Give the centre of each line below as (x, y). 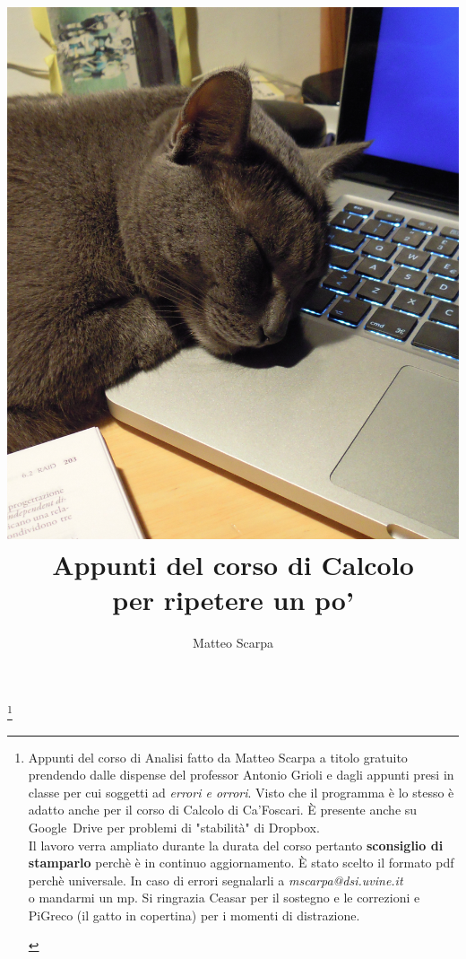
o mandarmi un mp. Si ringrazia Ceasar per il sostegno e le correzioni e (224, 898)
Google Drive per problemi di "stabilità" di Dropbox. (174, 827)
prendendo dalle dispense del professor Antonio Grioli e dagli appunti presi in (241, 775)
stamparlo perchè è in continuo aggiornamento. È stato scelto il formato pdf (241, 863)
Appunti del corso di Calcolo (233, 564)
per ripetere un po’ (233, 599)
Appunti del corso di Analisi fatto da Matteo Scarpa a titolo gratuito (218, 757)
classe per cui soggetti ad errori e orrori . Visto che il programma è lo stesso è (241, 792)
